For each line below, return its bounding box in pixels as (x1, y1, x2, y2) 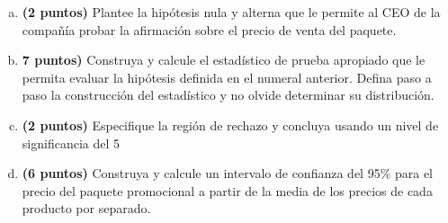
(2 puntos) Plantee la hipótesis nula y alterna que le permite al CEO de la (22, 3, 441, 21)
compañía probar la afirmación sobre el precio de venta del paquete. (22, 20, 397, 39)
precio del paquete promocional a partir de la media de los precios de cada (22, 181, 433, 200)
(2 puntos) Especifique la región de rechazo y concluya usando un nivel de (22, 115, 439, 134)
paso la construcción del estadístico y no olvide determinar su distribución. (22, 85, 435, 104)
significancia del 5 (22, 133, 120, 152)
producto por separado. (22, 199, 151, 218)
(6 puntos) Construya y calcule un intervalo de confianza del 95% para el (22, 164, 434, 183)
